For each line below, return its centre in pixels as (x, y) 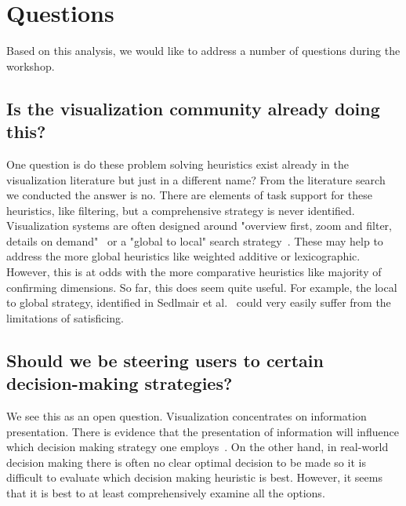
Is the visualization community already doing (193, 108)
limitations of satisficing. (65, 317)
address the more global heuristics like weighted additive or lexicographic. (183, 256)
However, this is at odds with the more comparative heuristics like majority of (194, 272)
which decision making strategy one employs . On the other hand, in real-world (198, 447)
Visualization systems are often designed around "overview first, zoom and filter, (199, 226)
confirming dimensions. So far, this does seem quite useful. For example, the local (202, 287)
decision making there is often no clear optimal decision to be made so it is (186, 462)
